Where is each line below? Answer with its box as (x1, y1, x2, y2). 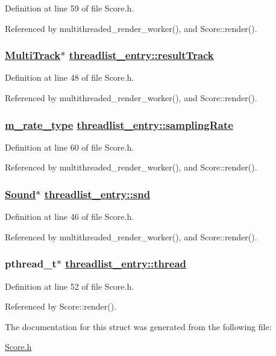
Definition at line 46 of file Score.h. (5, 210, 134, 223)
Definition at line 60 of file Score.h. (5, 140, 134, 153)
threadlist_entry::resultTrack (69, 48, 214, 63)
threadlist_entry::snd (44, 186, 151, 201)
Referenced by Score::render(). (5, 300, 117, 313)
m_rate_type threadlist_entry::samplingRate (5, 117, 233, 132)
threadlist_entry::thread (65, 256, 187, 271)
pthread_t (5, 256, 57, 271)
